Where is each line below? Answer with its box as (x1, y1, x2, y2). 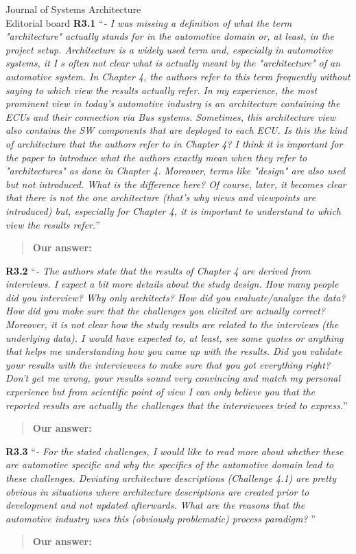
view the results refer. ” (5, 217, 100, 231)
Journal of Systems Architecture (5, 2, 141, 16)
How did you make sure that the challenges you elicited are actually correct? (5, 303, 325, 318)
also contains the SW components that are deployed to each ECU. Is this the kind (5, 123, 347, 137)
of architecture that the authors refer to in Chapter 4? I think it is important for (5, 136, 343, 150)
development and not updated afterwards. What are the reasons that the (5, 498, 305, 512)
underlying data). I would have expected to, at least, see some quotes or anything (5, 330, 344, 345)
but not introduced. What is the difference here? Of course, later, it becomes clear (5, 176, 346, 191)
